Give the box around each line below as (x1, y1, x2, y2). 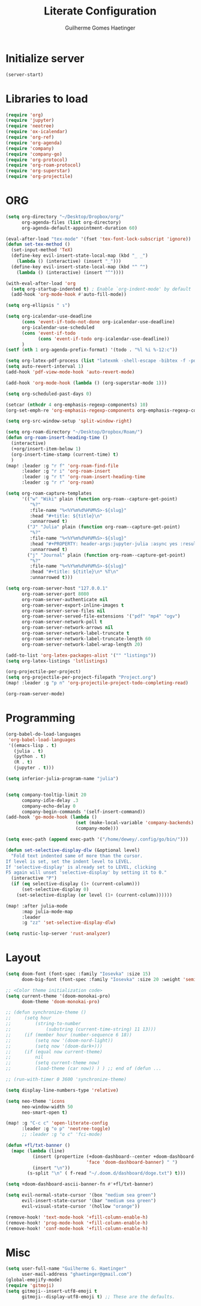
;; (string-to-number (5, 1021, 82, 1027)
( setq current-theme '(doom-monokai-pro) (5, 993, 111, 999)
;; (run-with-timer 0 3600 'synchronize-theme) (5, 1076, 127, 1083)
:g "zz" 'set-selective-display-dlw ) (21, 920, 116, 926)
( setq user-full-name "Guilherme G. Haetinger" (5, 1266, 127, 1272)
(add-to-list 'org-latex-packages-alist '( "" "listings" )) (5, 652, 157, 658)
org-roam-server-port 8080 (21, 591, 89, 597)
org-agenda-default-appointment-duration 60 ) (21, 225, 137, 231)
